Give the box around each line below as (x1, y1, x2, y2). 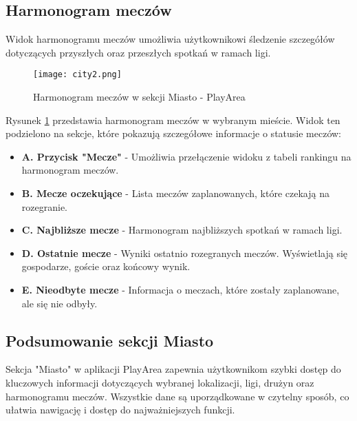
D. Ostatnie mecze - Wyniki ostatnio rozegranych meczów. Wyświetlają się (21, 245, 348, 260)
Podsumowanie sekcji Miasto (6, 329, 214, 351)
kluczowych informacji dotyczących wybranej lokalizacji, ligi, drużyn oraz (6, 375, 314, 389)
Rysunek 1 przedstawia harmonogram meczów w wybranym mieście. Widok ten (6, 112, 340, 127)
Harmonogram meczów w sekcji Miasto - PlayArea (33, 90, 246, 104)
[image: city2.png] (33, 70, 122, 80)
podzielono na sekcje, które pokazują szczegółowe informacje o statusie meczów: (6, 126, 342, 141)
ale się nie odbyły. (21, 296, 98, 310)
